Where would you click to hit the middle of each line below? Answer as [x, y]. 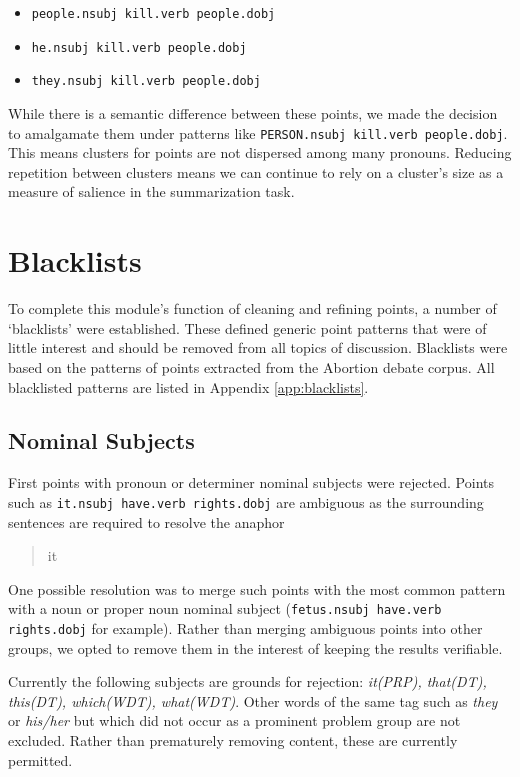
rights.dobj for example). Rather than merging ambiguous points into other [245, 627]
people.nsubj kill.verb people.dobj [153, 14]
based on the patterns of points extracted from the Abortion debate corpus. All [251, 366]
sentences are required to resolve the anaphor [146, 521]
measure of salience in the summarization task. [151, 191]
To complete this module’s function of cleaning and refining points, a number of [252, 308]
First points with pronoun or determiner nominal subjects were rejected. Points [251, 482]
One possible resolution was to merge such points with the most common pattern [257, 588]
